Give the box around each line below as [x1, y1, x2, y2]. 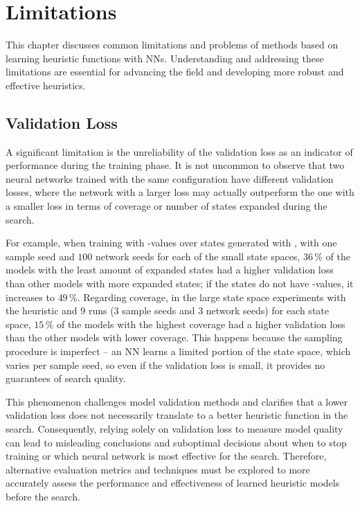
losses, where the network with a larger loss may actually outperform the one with [6, 185, 354, 199]
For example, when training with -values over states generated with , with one [6, 235, 337, 250]
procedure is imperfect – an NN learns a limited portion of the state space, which [6, 344, 351, 359]
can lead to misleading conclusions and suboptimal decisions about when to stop [6, 435, 347, 449]
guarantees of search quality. [6, 371, 126, 386]
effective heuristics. [6, 78, 86, 92]
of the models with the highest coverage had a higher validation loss [56, 316, 345, 331]
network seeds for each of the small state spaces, [96, 249, 300, 263]
